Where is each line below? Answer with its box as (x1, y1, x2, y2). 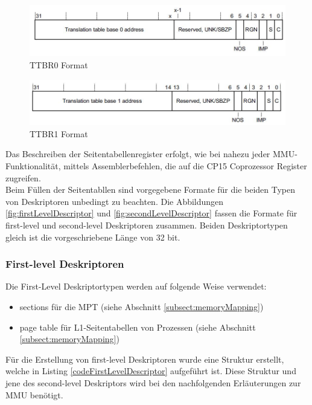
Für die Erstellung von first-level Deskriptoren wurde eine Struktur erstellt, (5, 352, 284, 365)
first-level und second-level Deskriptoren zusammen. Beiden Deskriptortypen (5, 219, 288, 232)
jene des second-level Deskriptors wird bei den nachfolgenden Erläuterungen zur (5, 377, 301, 389)
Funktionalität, (5, 160, 61, 172)
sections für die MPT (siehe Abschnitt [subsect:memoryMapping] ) (19, 300, 264, 313)
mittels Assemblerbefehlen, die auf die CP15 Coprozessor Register (63, 160, 307, 172)
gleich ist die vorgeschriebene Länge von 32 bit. (5, 230, 180, 243)
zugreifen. (5, 171, 41, 184)
